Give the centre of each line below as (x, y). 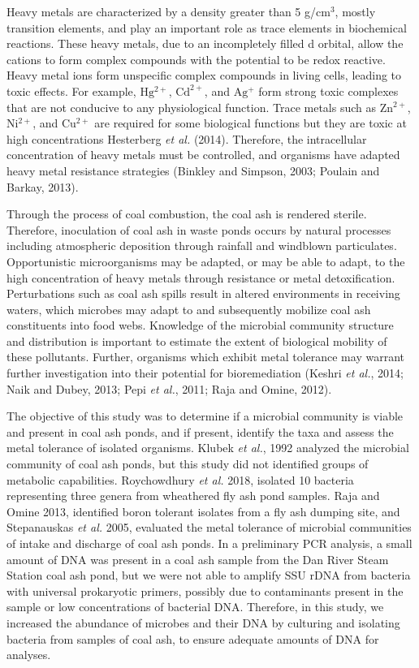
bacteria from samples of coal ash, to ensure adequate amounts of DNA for (193, 638)
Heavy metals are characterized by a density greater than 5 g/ (162, 11)
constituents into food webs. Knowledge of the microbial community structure (200, 325)
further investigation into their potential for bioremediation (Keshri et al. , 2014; (205, 373)
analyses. (29, 655)
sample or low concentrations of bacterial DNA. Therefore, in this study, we (195, 607)
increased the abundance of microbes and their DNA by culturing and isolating (203, 622)
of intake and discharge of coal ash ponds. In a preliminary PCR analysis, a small (209, 543)
